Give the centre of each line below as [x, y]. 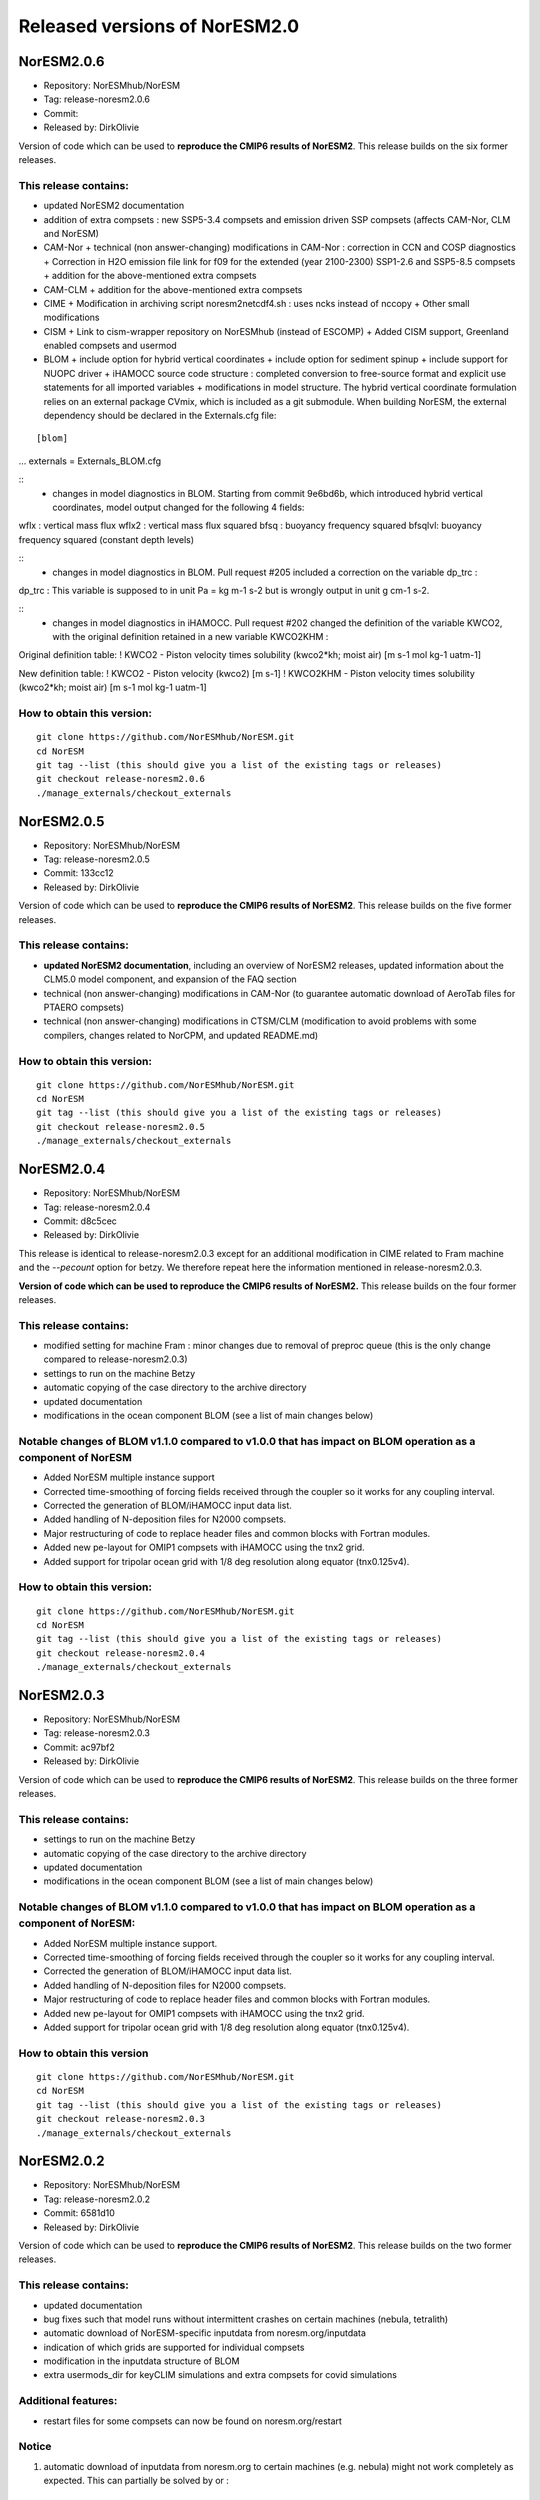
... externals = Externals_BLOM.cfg [90, 461]
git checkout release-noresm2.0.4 [120, 1653]
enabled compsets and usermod [110, 346]
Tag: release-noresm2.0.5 [96, 859]
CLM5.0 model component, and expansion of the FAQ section [170, 979]
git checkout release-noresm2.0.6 [120, 779]
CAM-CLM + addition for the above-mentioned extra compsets [173, 289]
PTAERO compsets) [84, 1007]
